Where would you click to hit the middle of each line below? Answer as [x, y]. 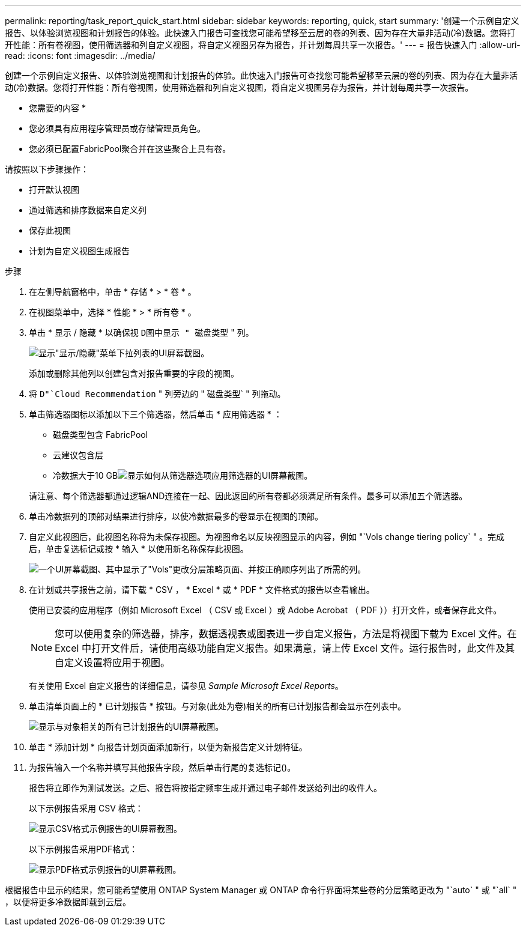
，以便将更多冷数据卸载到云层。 [68, 902]
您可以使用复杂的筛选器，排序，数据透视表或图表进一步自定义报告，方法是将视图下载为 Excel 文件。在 [286, 634]
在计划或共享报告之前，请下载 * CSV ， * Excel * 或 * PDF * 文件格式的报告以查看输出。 [202, 590]
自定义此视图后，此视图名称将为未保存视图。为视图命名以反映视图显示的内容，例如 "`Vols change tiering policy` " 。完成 [267, 537]
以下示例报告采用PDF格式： [83, 849]
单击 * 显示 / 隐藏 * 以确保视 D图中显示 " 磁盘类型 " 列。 [141, 332]
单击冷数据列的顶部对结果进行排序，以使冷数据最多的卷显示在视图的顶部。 [176, 516]
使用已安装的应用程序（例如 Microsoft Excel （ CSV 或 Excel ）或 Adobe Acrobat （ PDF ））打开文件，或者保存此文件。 [265, 610]
